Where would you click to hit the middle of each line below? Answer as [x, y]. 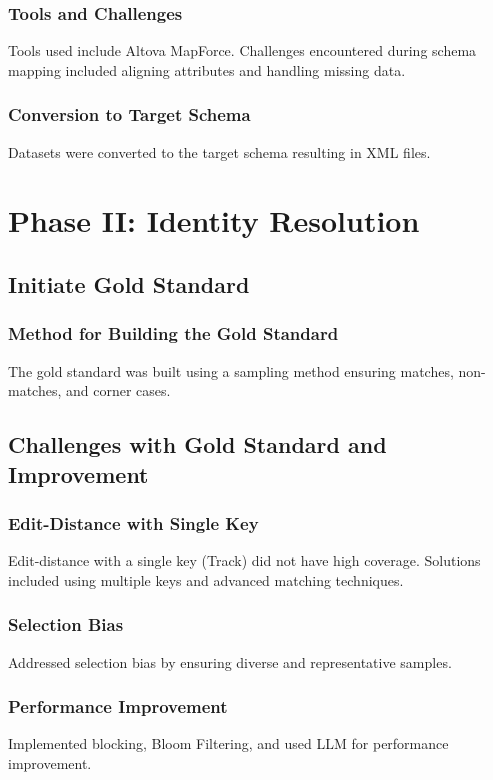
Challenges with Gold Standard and [197, 444]
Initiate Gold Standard [129, 283]
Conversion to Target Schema [129, 114]
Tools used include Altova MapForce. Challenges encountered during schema [242, 50]
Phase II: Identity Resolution [214, 220]
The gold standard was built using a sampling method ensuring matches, [231, 370]
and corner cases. [118, 390]
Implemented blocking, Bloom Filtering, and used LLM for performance [228, 743]
